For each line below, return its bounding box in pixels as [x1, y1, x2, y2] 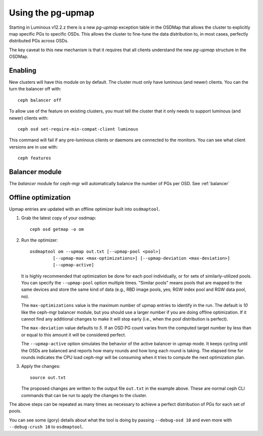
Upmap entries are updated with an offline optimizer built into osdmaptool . [9, 206, 161, 212]
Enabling [9, 66, 37, 75]
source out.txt [30, 375, 66, 380]
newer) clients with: [9, 115, 49, 121]
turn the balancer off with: [9, 86, 61, 92]
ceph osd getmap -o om [30, 227, 84, 232]
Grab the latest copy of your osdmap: [21, 215, 96, 221]
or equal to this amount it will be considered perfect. [21, 332, 126, 338]
